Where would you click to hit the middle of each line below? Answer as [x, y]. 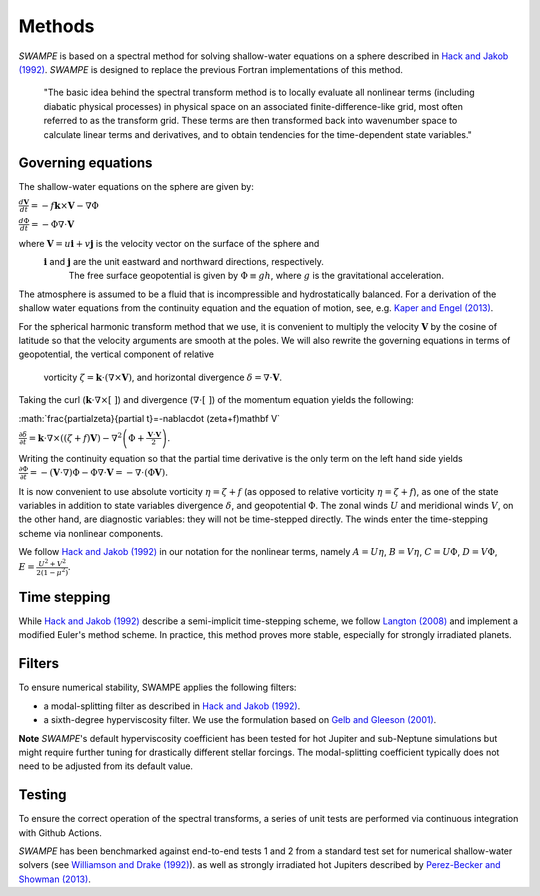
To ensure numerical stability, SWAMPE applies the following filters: [157, 687]
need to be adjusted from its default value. [106, 766]
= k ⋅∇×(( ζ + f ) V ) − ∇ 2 [75, 437]
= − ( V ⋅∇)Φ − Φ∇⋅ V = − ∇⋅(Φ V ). [99, 472]
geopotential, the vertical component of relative [116, 354]
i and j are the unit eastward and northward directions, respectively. [184, 261]
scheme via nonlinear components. [91, 533]
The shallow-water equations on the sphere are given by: [136, 187]
